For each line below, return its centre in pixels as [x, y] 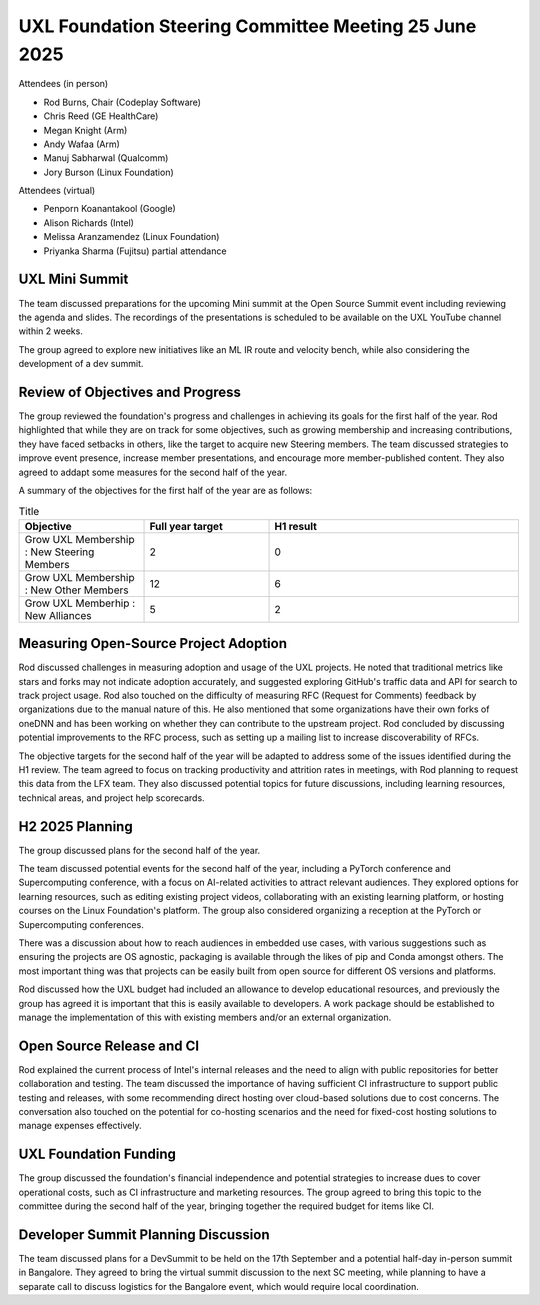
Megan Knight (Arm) [85, 130]
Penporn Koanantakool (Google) [110, 209]
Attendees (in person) [63, 84]
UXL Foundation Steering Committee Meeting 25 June [247, 26]
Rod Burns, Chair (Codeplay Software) [122, 102]
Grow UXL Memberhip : [80, 603]
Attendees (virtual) [57, 191]
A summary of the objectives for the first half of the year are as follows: [165, 490]
